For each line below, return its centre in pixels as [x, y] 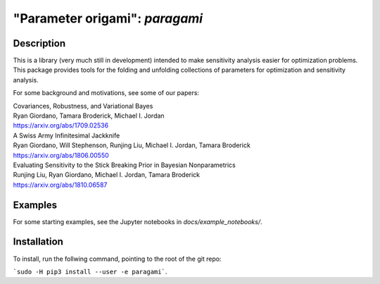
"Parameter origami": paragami [108, 18]
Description [39, 43]
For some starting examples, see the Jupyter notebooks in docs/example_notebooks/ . [138, 221]
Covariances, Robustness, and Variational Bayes [83, 106]
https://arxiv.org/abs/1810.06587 [60, 185]
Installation [38, 242]
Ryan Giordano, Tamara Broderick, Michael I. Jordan [89, 116]
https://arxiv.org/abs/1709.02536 [61, 125]
